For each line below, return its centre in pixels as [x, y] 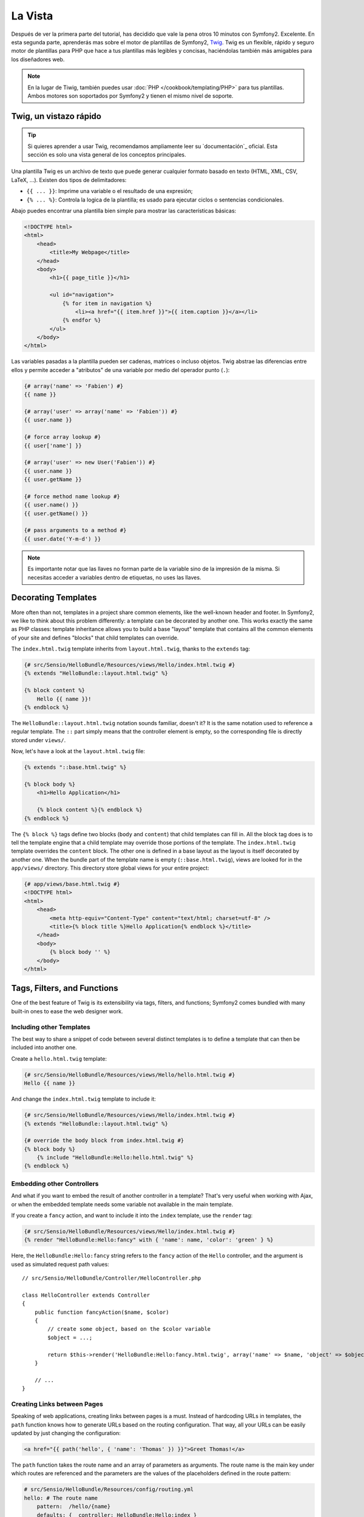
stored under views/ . [39, 740]
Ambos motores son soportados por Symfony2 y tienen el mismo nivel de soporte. [130, 96]
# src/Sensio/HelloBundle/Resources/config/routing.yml [109, 1489]
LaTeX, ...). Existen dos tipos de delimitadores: [69, 180]
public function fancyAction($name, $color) [102, 1312]
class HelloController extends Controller [86, 1295]
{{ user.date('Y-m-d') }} [62, 539]
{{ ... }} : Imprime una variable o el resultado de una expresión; [110, 191]
